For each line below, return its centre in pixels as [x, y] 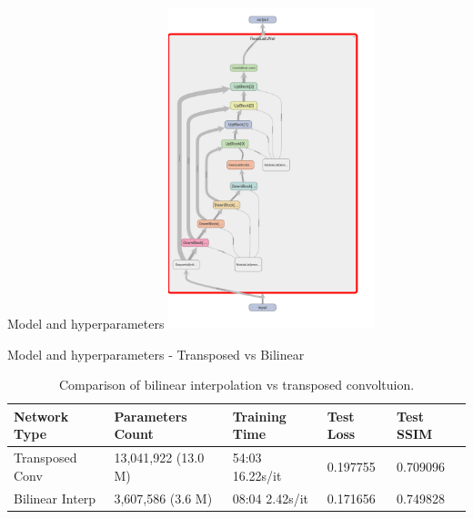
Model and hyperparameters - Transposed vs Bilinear [156, 354]
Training [259, 416]
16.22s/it [257, 475]
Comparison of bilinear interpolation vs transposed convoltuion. [236, 385]
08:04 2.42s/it [270, 498]
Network [41, 416]
